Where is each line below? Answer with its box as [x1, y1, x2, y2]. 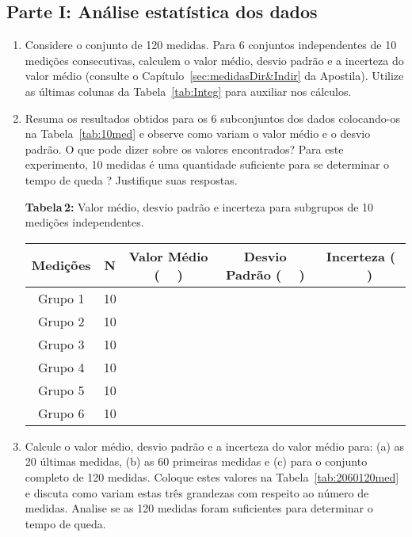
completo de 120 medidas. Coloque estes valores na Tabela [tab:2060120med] [25, 468, 399, 485]
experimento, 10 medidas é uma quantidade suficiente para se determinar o [25, 156, 390, 173]
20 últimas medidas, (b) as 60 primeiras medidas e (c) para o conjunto [25, 453, 368, 470]
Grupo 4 [38, 357, 85, 376]
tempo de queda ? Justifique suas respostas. [25, 171, 238, 188]
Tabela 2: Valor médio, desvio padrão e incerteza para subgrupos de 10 [25, 198, 374, 215]
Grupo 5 [38, 380, 85, 399]
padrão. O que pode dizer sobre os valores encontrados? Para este [25, 140, 344, 157]
